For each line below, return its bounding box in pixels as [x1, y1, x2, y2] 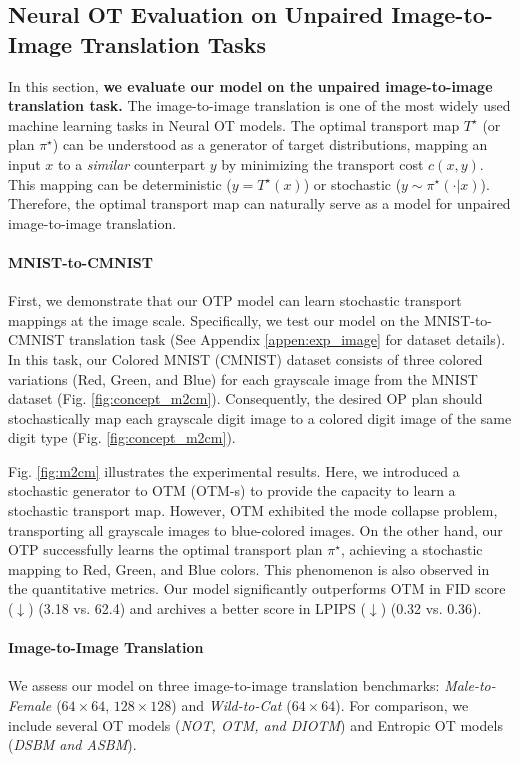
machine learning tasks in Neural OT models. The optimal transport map [8, 114, 460, 135]
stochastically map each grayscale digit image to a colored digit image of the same [8, 407, 512, 428]
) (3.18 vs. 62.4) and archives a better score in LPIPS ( [28, 598, 366, 619]
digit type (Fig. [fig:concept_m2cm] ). [8, 427, 236, 448]
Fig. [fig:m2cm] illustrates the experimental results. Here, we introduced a [8, 460, 460, 481]
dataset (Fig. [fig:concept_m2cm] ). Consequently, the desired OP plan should [8, 388, 483, 409]
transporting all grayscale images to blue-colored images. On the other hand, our [8, 519, 503, 540]
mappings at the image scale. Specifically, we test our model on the [8, 309, 420, 330]
